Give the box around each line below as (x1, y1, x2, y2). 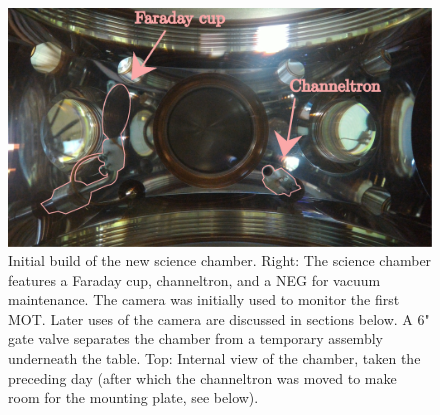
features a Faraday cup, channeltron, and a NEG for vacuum (8, 269, 381, 290)
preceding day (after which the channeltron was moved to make (8, 367, 397, 388)
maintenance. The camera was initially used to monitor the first (8, 289, 400, 310)
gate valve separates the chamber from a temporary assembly (8, 328, 383, 349)
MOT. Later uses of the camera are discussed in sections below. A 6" (8, 308, 430, 329)
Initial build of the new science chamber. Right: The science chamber (8, 250, 432, 271)
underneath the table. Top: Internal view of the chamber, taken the (8, 348, 421, 369)
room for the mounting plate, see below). (8, 387, 259, 408)
